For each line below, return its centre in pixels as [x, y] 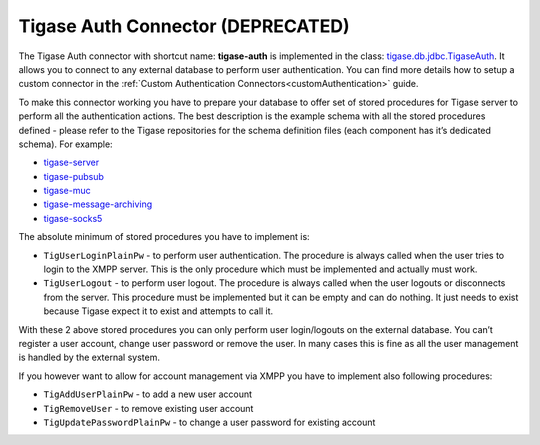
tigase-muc [67, 191]
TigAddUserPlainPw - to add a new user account [148, 394]
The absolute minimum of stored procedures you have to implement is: [164, 237]
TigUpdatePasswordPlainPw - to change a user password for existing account [209, 422]
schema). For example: [66, 144]
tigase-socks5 [73, 218]
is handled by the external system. [89, 357]
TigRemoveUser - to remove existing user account [148, 408]
